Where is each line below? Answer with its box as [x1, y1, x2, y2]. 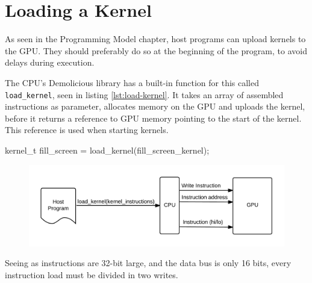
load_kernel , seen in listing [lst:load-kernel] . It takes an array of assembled [5, 88, 284, 101]
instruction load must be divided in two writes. [5, 268, 178, 281]
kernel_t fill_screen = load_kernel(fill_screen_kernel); [5, 143, 210, 156]
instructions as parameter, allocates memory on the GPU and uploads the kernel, [5, 100, 305, 113]
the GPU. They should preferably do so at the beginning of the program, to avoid [5, 44, 307, 57]
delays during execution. [5, 56, 95, 69]
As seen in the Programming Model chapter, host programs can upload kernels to [5, 33, 306, 45]
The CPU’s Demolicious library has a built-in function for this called [5, 76, 260, 89]
